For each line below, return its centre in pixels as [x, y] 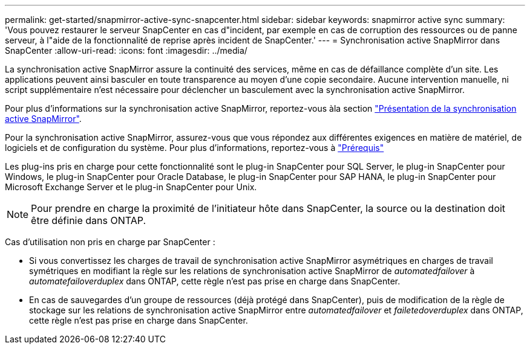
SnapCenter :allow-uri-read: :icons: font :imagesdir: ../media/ [126, 50]
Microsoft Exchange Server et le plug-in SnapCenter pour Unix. [131, 187]
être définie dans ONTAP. [89, 220]
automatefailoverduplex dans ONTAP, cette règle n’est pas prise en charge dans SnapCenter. [215, 281]
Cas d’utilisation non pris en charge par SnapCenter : [110, 242]
